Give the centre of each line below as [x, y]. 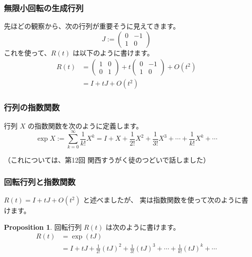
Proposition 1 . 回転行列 [43, 227]
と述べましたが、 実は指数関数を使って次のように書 [166, 200]
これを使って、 [27, 52]
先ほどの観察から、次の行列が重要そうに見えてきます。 [92, 26]
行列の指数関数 [32, 107]
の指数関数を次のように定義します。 [85, 125]
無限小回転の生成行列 [44, 8]
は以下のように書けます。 [113, 52]
